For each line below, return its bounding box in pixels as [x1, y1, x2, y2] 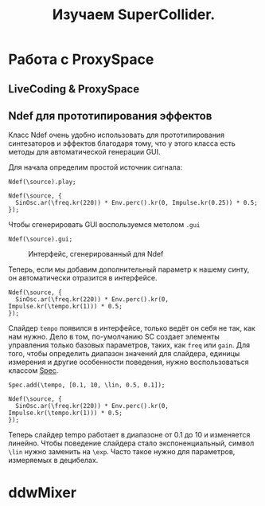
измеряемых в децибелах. [8, 456, 99, 465]
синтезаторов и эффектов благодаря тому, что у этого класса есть [8, 139, 236, 148]
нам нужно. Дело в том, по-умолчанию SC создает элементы [8, 332, 220, 342]
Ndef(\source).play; [8, 178, 77, 186]
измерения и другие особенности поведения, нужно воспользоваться [8, 357, 249, 367]
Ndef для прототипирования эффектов [8, 109, 212, 123]
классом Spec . [8, 366, 59, 375]
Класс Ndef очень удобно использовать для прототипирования [8, 130, 225, 140]
